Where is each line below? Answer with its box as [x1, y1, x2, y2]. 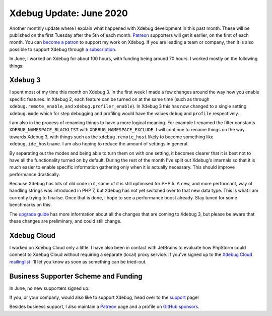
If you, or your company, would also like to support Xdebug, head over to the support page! [9, 294, 199, 300]
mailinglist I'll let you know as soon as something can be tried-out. [9, 258, 147, 265]
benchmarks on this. [9, 202, 52, 208]
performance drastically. [9, 171, 60, 177]
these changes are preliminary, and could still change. [9, 218, 122, 224]
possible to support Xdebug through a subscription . [9, 46, 117, 52]
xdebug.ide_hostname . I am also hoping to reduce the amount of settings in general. [9, 141, 189, 147]
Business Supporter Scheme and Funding [9, 272, 143, 280]
